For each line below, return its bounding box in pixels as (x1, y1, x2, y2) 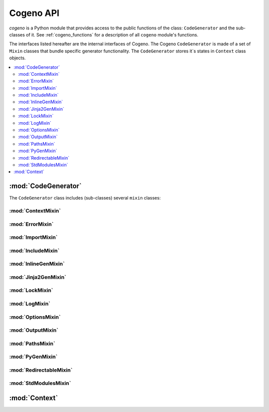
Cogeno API (9, 7, 60, 18)
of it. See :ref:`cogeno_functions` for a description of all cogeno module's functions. (25, 31, 199, 37)
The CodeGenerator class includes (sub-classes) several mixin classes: (9, 195, 161, 201)
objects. (9, 55, 26, 61)
